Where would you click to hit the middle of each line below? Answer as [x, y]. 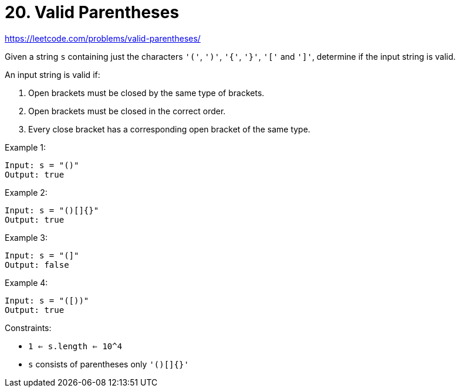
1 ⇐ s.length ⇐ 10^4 [75, 346]
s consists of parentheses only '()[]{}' [109, 364]
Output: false [37, 265]
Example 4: [26, 282]
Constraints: [28, 328]
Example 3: [26, 237]
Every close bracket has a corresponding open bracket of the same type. [169, 129]
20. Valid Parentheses [92, 12]
